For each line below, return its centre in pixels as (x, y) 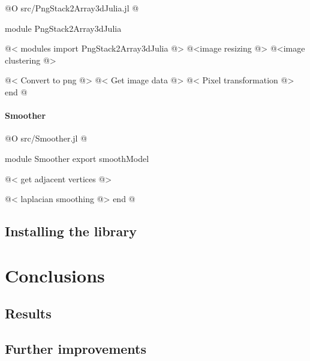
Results (28, 313)
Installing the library (71, 231)
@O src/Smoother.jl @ (46, 138)
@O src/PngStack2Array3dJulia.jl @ (72, 8)
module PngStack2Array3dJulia (63, 28)
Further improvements (76, 349)
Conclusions (55, 275)
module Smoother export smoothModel (77, 158)
